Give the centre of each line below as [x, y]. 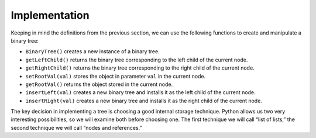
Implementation [50, 15]
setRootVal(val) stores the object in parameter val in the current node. [116, 76]
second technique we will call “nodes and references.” [76, 127]
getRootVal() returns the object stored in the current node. [99, 84]
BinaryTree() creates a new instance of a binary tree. [93, 51]
